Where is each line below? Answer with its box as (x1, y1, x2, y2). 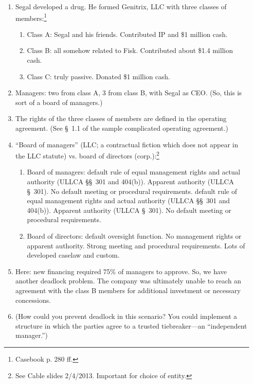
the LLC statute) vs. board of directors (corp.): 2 (15, 149, 160, 160)
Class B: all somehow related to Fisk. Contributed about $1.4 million (27, 45, 233, 55)
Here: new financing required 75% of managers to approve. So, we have (15, 266, 227, 276)
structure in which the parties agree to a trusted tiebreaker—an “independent (15, 320, 247, 331)
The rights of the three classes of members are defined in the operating (15, 113, 227, 123)
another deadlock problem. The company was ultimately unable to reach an (15, 276, 241, 286)
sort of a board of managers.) (15, 97, 103, 107)
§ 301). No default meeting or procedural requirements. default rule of (27, 186, 237, 196)
